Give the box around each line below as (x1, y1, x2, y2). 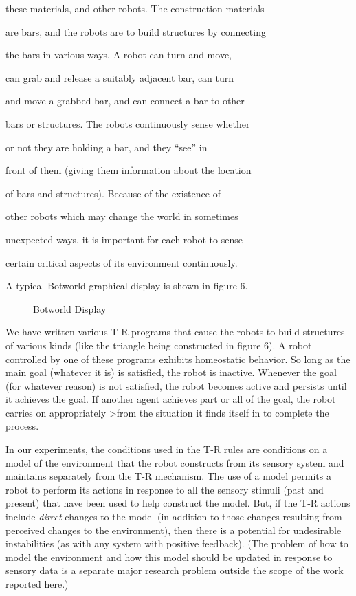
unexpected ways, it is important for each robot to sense (5, 232, 243, 246)
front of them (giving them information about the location (5, 163, 252, 177)
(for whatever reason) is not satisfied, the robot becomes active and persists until (5, 378, 347, 393)
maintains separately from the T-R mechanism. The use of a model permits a (5, 469, 331, 483)
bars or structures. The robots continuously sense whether (5, 116, 250, 131)
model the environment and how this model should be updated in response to (5, 549, 333, 564)
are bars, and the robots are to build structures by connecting (5, 24, 266, 38)
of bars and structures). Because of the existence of (5, 186, 221, 200)
